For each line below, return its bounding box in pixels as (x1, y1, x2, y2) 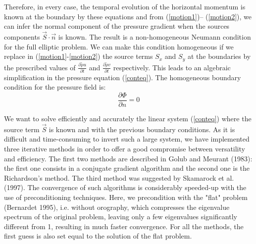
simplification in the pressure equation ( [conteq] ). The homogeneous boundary (4, 72, 241, 82)
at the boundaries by (187, 51, 251, 61)
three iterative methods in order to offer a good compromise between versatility (4, 144, 245, 154)
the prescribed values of (4, 62, 76, 72)
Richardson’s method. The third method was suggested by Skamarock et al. (4, 172, 234, 183)
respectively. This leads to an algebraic (113, 62, 231, 72)
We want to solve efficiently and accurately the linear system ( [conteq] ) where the (4, 113, 252, 124)
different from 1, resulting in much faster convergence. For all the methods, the (4, 221, 244, 231)
